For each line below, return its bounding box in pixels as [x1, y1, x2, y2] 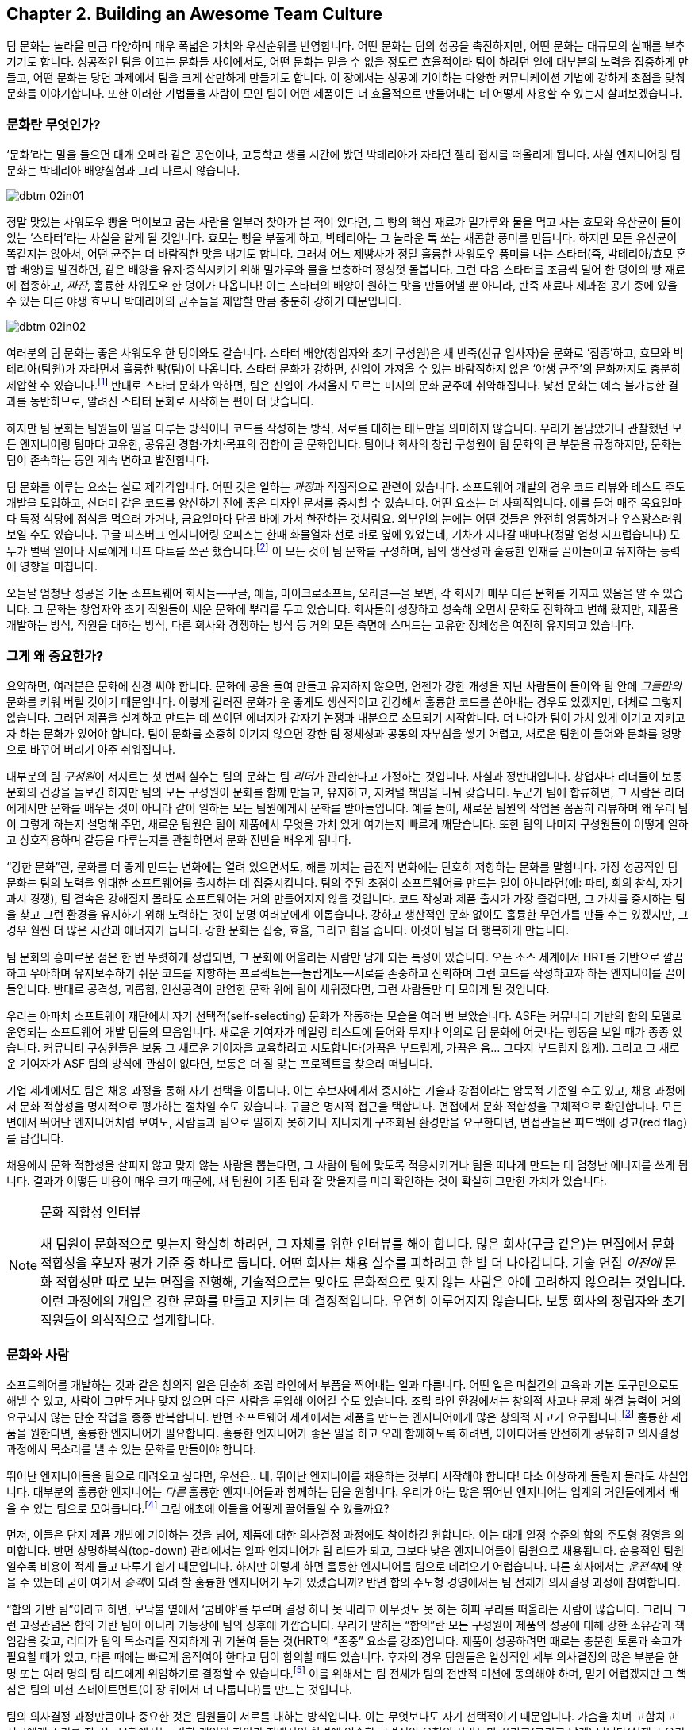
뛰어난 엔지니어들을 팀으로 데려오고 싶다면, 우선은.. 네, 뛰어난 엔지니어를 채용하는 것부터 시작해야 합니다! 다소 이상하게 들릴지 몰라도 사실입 [6, 1468, 689, 1483]
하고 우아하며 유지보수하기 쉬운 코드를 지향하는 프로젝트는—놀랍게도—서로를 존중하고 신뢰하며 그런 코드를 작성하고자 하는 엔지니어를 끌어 [6, 966, 685, 980]
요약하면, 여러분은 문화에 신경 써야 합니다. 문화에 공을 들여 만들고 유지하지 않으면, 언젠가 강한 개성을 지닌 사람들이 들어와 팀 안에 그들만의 [6, 679, 682, 693]
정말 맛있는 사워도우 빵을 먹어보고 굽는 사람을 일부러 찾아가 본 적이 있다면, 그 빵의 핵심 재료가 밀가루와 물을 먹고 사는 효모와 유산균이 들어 [6, 215, 682, 229]
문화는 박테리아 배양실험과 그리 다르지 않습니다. [6, 163, 240, 178]
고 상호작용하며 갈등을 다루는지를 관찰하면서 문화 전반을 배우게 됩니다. [6, 833, 351, 847]
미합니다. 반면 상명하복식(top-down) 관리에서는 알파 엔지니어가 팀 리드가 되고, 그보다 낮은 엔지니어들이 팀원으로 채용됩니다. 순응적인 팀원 [6, 1544, 685, 1558]
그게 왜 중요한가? [6, 647, 104, 664]
